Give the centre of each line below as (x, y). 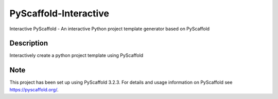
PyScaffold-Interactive (59, 13)
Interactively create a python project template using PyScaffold (76, 55)
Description (29, 43)
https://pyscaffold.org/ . (34, 89)
